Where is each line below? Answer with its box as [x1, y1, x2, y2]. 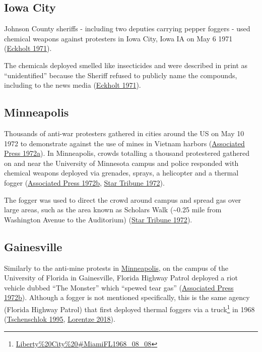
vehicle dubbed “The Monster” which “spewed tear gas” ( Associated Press [4, 282, 234, 292]
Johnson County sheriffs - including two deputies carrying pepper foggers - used [4, 23, 250, 34]
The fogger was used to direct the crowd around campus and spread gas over [4, 194, 241, 205]
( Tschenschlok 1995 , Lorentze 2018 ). [4, 314, 115, 324]
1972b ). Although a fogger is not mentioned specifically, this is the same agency [4, 292, 250, 303]
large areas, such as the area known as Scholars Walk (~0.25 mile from [4, 204, 222, 215]
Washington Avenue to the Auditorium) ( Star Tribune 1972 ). [4, 214, 192, 224]
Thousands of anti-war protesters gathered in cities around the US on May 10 [4, 128, 244, 138]
